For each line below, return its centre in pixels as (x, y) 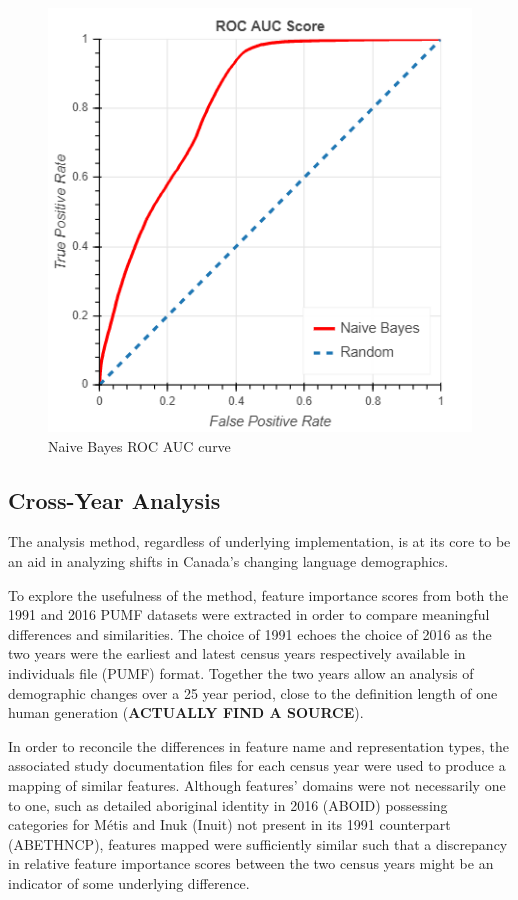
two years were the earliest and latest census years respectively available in (237, 653)
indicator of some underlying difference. (129, 882)
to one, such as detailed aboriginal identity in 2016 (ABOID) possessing (228, 804)
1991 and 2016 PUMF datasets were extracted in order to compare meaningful (249, 614)
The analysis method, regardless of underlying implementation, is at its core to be (259, 541)
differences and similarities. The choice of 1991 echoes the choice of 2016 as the (250, 633)
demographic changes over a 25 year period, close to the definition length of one (253, 692)
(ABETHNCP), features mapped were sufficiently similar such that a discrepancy (258, 843)
